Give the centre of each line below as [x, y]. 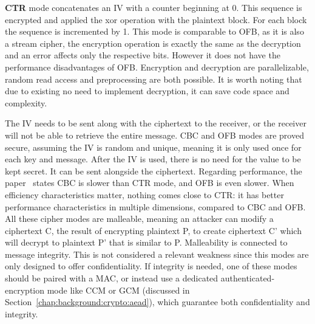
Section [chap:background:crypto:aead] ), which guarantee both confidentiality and [157, 302]
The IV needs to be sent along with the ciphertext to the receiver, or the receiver [156, 123]
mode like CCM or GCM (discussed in [118, 290]
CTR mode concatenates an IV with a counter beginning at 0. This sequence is [154, 7]
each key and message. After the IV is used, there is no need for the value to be [153, 159]
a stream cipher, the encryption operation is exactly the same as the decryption [153, 43]
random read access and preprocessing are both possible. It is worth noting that [154, 79]
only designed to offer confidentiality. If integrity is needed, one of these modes [151, 266]
